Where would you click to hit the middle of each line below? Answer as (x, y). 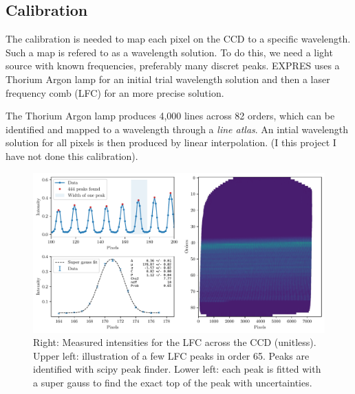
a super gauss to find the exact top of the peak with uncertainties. (173, 383)
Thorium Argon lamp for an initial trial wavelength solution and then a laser (168, 79)
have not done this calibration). (72, 155)
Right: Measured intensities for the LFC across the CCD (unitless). (175, 342)
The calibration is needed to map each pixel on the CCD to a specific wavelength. (178, 39)
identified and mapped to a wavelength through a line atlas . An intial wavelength (177, 129)
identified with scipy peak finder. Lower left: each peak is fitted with (177, 369)
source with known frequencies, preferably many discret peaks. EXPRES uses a (173, 66)
